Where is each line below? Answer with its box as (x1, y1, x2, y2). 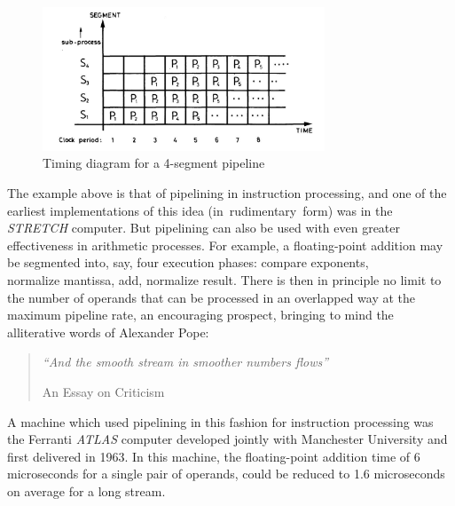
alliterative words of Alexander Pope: (7, 322, 209, 341)
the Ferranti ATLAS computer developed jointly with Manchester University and (7, 430, 448, 448)
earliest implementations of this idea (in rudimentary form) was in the (7, 201, 393, 219)
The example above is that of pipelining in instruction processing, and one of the (7, 183, 447, 202)
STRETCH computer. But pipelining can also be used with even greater (7, 218, 401, 237)
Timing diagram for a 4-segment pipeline (43, 154, 265, 172)
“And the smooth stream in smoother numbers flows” (42, 352, 329, 371)
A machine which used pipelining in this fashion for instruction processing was (7, 412, 434, 431)
